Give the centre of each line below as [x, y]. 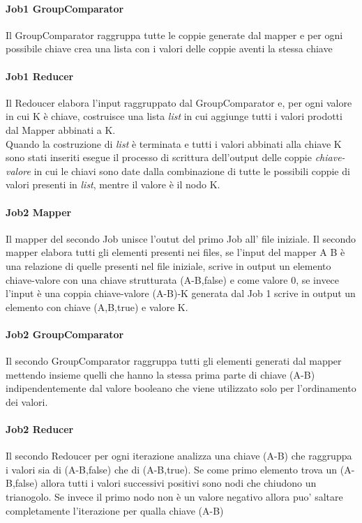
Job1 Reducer [40, 76]
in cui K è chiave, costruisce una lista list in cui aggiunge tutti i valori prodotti [174, 116]
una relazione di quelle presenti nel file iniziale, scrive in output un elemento [168, 265]
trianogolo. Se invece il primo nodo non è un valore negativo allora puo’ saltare [174, 497]
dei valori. [27, 401]
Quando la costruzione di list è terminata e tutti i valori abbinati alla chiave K [174, 143]
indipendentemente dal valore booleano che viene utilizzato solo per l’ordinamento [181, 388]
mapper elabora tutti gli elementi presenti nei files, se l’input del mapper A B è [175, 252]
